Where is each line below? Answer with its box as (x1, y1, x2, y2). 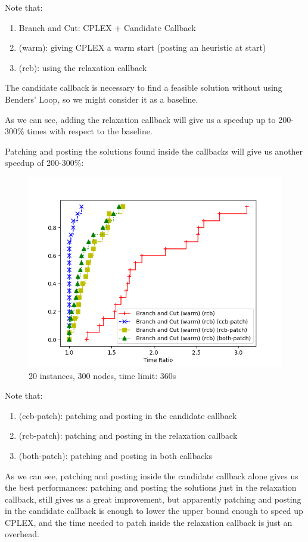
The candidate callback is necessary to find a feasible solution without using (5, 81, 282, 94)
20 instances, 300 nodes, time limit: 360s (29, 369, 176, 381)
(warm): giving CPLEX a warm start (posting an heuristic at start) (18, 41, 266, 54)
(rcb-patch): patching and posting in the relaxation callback (18, 429, 238, 442)
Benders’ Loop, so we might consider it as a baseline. (5, 93, 198, 105)
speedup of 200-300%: (5, 156, 84, 169)
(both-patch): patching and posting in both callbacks (18, 449, 212, 461)
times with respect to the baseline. (27, 125, 153, 137)
